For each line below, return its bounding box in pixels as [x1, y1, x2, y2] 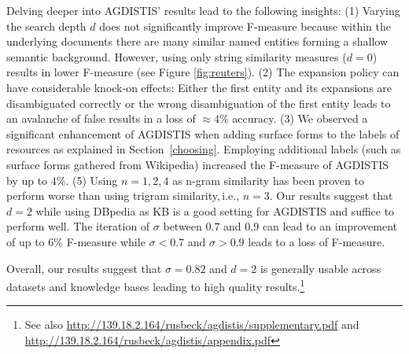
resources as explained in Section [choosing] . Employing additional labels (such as [6, 141, 401, 157]
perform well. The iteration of [6, 218, 150, 234]
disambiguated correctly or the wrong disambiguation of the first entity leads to [6, 94, 391, 111]
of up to [6, 233, 45, 249]
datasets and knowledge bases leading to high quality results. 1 [6, 276, 305, 294]
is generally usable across [260, 260, 381, 276]
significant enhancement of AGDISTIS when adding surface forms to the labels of [6, 125, 400, 142]
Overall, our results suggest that [6, 260, 162, 276]
